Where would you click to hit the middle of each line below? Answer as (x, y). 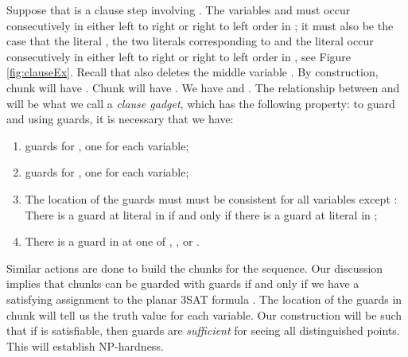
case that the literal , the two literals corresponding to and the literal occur (190, 41)
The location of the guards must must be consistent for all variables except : (211, 198)
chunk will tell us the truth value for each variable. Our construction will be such (204, 314)
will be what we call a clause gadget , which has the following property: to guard (201, 103)
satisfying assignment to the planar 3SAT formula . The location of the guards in (204, 299)
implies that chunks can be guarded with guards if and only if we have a (183, 283)
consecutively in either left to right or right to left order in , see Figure (179, 56)
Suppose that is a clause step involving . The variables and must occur (179, 10)
